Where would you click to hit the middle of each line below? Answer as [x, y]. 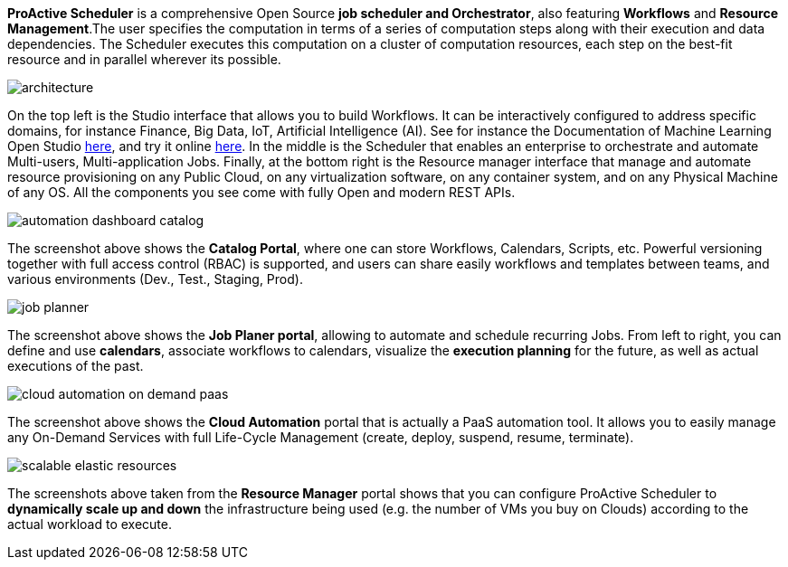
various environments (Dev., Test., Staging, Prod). [155, 279]
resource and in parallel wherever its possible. [144, 59]
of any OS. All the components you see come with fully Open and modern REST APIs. [261, 192]
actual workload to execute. [90, 524]
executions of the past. [76, 366]
